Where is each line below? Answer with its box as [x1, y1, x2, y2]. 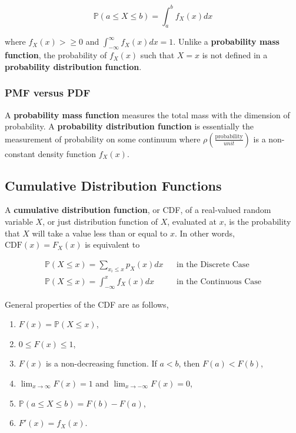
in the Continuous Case [177, 277, 262, 286]
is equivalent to [85, 238, 140, 251]
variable [5, 215, 33, 228]
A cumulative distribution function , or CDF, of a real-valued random [5, 204, 271, 216]
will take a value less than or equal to [32, 227, 168, 239]
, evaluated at [167, 215, 217, 228]
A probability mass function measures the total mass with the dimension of [5, 108, 290, 121]
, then [178, 357, 200, 369]
